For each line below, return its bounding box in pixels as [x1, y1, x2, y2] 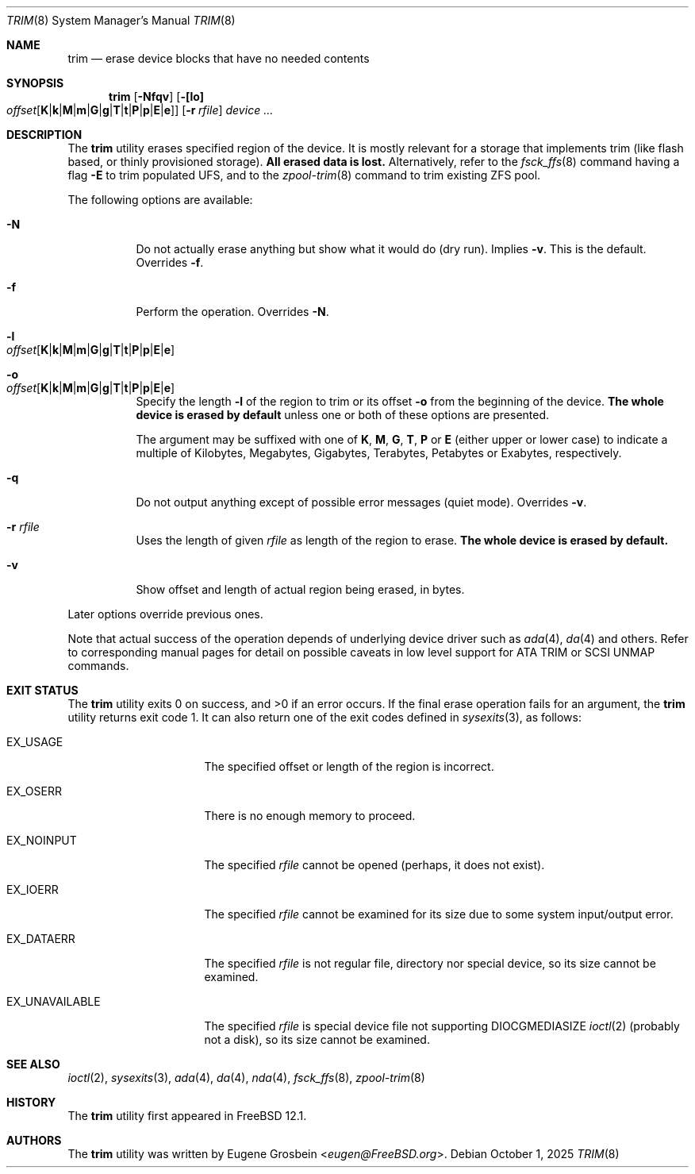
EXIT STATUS [6, 683, 79, 697]
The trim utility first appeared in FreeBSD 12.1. [67, 1109, 307, 1122]
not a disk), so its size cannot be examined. [204, 1033, 430, 1046]
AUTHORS [6, 1134, 62, 1147]
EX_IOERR [6, 883, 59, 896]
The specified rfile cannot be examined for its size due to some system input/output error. [204, 907, 674, 921]
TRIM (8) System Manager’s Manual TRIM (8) [6, 13, 236, 27]
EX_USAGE [6, 735, 63, 749]
